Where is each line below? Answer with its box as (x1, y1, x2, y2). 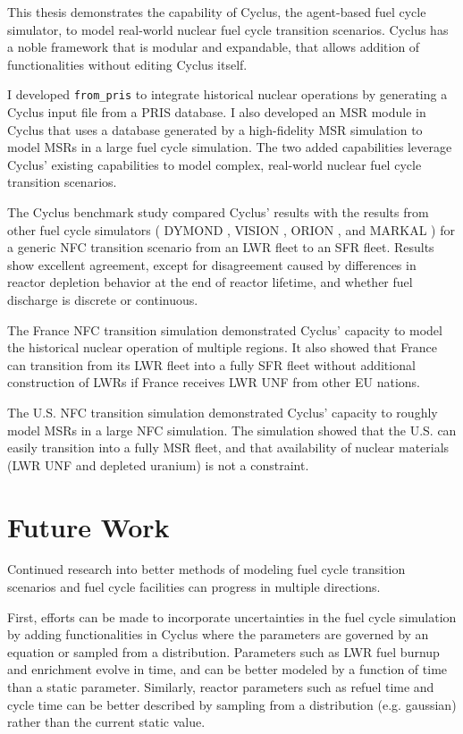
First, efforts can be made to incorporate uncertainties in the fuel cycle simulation (7, 607, 457, 626)
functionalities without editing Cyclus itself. (7, 55, 248, 73)
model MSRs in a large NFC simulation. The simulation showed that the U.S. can (7, 420, 457, 439)
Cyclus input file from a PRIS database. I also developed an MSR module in (7, 103, 426, 122)
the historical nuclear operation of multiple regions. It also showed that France (7, 338, 437, 357)
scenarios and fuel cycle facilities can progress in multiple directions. (7, 578, 381, 596)
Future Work (7, 508, 170, 544)
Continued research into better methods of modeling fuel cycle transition (7, 560, 406, 578)
